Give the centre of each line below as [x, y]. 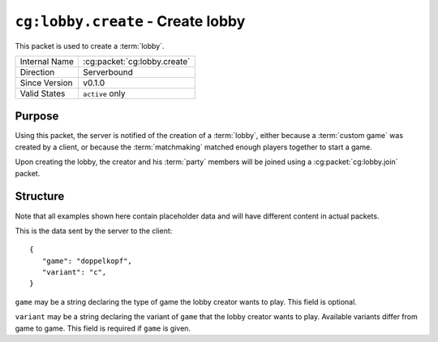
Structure [40, 196]
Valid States [43, 93]
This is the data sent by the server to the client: [94, 231]
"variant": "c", [74, 273]
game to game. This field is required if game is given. [103, 328]
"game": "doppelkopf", [87, 261]
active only [104, 93]
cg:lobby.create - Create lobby [130, 21]
